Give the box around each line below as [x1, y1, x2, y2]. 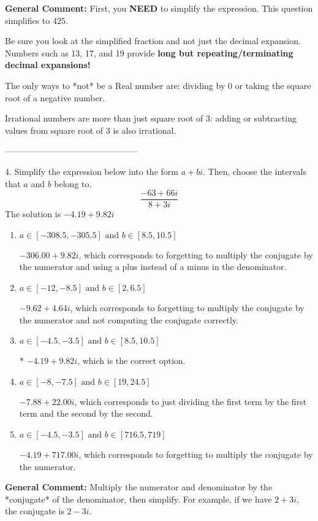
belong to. [54, 177, 92, 190]
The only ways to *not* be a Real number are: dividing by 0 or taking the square [5, 79, 311, 91]
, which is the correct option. [77, 354, 186, 367]
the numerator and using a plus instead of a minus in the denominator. [19, 260, 287, 273]
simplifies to [5, 14, 50, 26]
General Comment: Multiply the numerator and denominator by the [5, 480, 273, 493]
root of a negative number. [5, 91, 105, 104]
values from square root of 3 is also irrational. [5, 123, 176, 136]
